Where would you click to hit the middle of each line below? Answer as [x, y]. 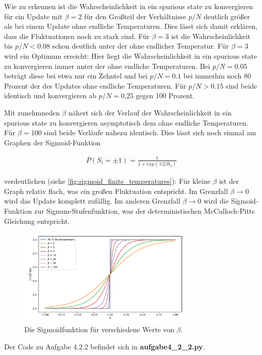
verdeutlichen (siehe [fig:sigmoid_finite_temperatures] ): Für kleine [107, 181]
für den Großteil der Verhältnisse [135, 16]
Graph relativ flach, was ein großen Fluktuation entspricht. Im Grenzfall [116, 191]
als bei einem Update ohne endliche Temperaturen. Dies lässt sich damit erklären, [131, 26]
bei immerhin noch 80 [217, 76]
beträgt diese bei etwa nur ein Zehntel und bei [76, 76]
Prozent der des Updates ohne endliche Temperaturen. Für [95, 85]
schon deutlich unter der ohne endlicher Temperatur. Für [141, 46]
